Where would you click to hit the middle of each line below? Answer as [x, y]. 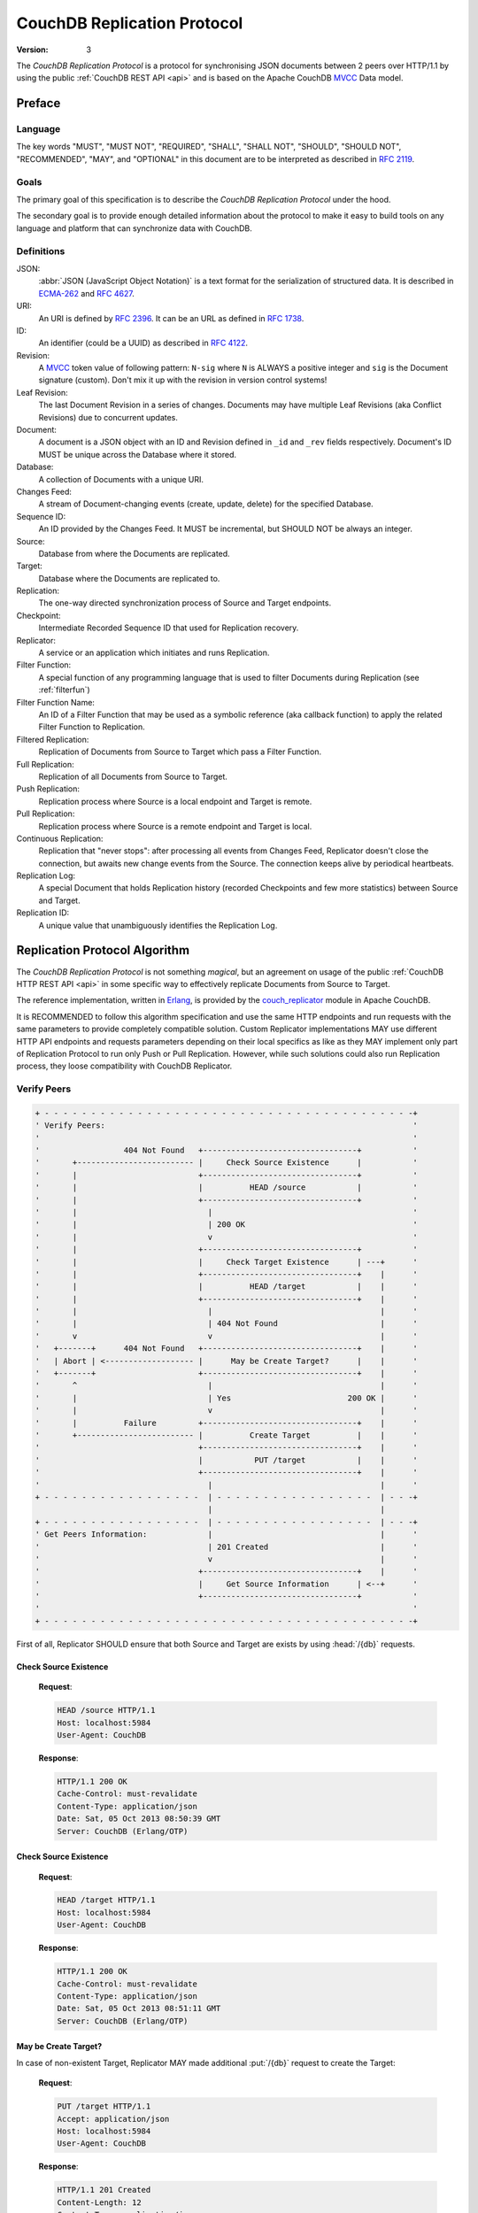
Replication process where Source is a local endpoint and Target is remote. [175, 801]
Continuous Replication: [60, 838]
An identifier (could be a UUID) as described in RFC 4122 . [143, 343]
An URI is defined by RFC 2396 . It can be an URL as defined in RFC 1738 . [171, 318]
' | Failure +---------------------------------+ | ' [226, 1423]
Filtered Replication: [53, 739]
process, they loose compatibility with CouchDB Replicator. [124, 1066]
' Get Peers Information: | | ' [226, 1534]
